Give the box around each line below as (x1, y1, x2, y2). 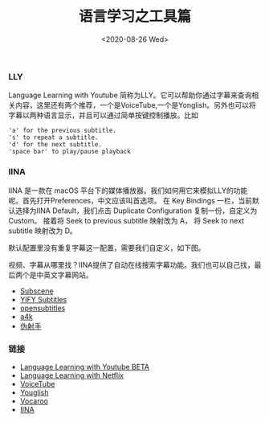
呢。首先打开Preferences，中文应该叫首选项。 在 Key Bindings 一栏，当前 (8, 195, 253, 205)
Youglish (19, 387, 49, 397)
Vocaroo (19, 395, 48, 406)
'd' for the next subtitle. (8, 141, 103, 149)
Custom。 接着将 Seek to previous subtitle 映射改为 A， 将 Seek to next (8, 215, 245, 225)
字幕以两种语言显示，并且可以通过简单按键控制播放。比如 (8, 110, 198, 121)
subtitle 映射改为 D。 (8, 226, 78, 236)
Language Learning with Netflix (19, 371, 124, 380)
